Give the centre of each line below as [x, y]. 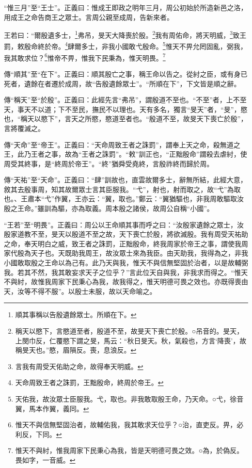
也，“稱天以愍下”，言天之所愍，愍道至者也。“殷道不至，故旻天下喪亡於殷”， [126, 119]
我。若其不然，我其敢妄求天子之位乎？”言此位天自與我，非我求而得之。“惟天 [126, 272]
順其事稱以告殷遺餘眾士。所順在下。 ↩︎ [76, 315]
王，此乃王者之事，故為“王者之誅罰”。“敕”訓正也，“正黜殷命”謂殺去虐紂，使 [126, 154]
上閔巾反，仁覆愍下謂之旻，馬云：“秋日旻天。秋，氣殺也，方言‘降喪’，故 [131, 340]
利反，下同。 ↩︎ [39, 434]
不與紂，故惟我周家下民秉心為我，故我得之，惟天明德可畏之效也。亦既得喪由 [126, 282]
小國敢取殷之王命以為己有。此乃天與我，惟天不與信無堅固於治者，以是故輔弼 [126, 263]
